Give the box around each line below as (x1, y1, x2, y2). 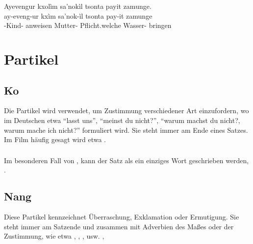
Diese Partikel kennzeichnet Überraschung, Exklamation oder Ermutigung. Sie (4, 212, 239, 222)
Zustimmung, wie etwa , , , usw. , (4, 231, 104, 241)
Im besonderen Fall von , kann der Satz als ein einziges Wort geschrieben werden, (4, 155, 249, 165)
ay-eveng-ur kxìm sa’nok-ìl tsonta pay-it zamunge (4, 10, 152, 21)
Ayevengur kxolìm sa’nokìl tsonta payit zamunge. (4, 1, 152, 11)
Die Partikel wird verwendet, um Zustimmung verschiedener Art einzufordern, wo (4, 105, 249, 116)
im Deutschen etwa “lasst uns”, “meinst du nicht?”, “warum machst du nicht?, (4, 115, 240, 125)
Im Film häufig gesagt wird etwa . (4, 134, 106, 145)
